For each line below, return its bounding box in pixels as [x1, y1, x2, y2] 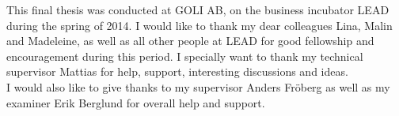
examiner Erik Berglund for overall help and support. [6, 94, 265, 110]
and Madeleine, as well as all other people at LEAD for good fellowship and [6, 32, 374, 49]
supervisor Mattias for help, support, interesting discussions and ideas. [6, 63, 348, 80]
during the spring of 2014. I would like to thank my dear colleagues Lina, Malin [6, 17, 393, 33]
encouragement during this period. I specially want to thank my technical [6, 47, 363, 64]
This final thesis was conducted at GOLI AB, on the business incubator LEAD [6, 2, 389, 17]
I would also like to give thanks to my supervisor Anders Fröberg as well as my [6, 78, 390, 95]
